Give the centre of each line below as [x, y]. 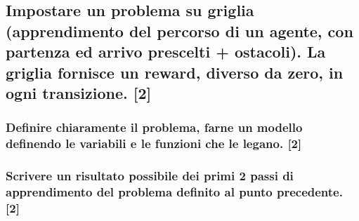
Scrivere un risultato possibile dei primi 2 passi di [150, 176]
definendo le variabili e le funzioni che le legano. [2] [154, 143]
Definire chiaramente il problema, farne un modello [154, 127]
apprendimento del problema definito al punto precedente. [174, 191]
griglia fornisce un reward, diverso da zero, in [175, 72]
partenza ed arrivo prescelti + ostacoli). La [166, 52]
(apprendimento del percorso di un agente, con [179, 31]
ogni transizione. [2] [79, 92]
